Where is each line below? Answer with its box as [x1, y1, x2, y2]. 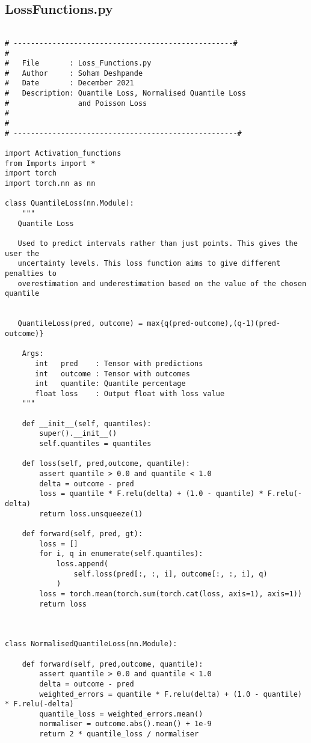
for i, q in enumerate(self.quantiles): [39, 549, 203, 558]
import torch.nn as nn [5, 179, 96, 188]
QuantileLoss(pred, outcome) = [17, 319, 143, 328]
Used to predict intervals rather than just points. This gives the [17, 239, 298, 248]
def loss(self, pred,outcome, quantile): [22, 459, 190, 468]
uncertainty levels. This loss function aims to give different [17, 259, 281, 268]
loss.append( [56, 559, 108, 568]
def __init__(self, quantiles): [22, 419, 152, 428]
